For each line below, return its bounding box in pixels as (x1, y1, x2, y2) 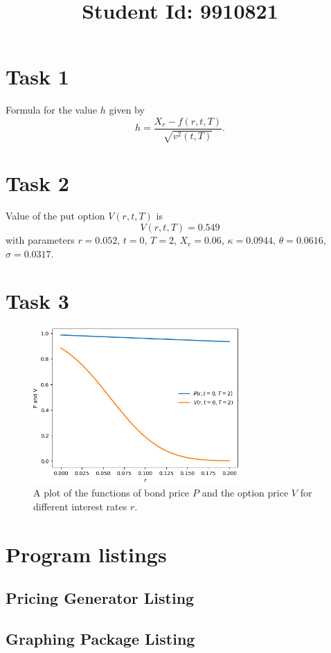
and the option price (202, 485, 289, 500)
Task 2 (6, 168, 69, 197)
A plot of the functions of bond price (33, 485, 190, 500)
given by (109, 102, 145, 117)
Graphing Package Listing (6, 628, 195, 650)
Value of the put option (6, 208, 105, 223)
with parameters (6, 233, 75, 247)
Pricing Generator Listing (6, 587, 195, 609)
